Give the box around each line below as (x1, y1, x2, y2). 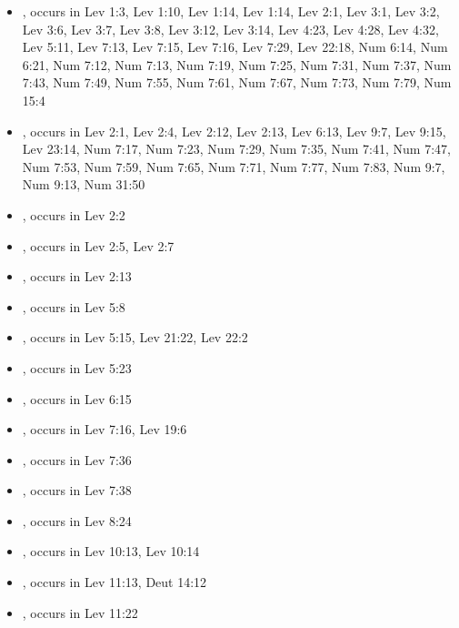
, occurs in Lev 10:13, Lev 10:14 (22, 542, 200, 561)
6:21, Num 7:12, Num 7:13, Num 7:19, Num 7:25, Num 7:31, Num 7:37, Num (22, 55, 452, 74)
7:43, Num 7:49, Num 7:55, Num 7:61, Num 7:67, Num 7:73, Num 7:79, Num (22, 73, 452, 92)
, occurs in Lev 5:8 (22, 297, 125, 316)
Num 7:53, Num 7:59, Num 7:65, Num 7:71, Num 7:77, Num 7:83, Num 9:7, (22, 157, 445, 176)
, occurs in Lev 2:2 (22, 205, 125, 224)
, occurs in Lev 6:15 (22, 389, 132, 408)
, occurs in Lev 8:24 (22, 511, 132, 530)
